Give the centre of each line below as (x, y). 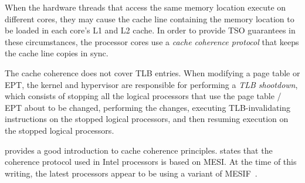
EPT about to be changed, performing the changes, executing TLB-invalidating (148, 107)
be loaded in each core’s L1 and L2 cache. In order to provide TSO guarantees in (150, 30)
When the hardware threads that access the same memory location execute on (145, 7)
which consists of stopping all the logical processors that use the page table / (143, 96)
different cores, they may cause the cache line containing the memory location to (150, 18)
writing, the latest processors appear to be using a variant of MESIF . (131, 173)
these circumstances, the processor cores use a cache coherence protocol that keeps (152, 41)
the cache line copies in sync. (57, 53)
